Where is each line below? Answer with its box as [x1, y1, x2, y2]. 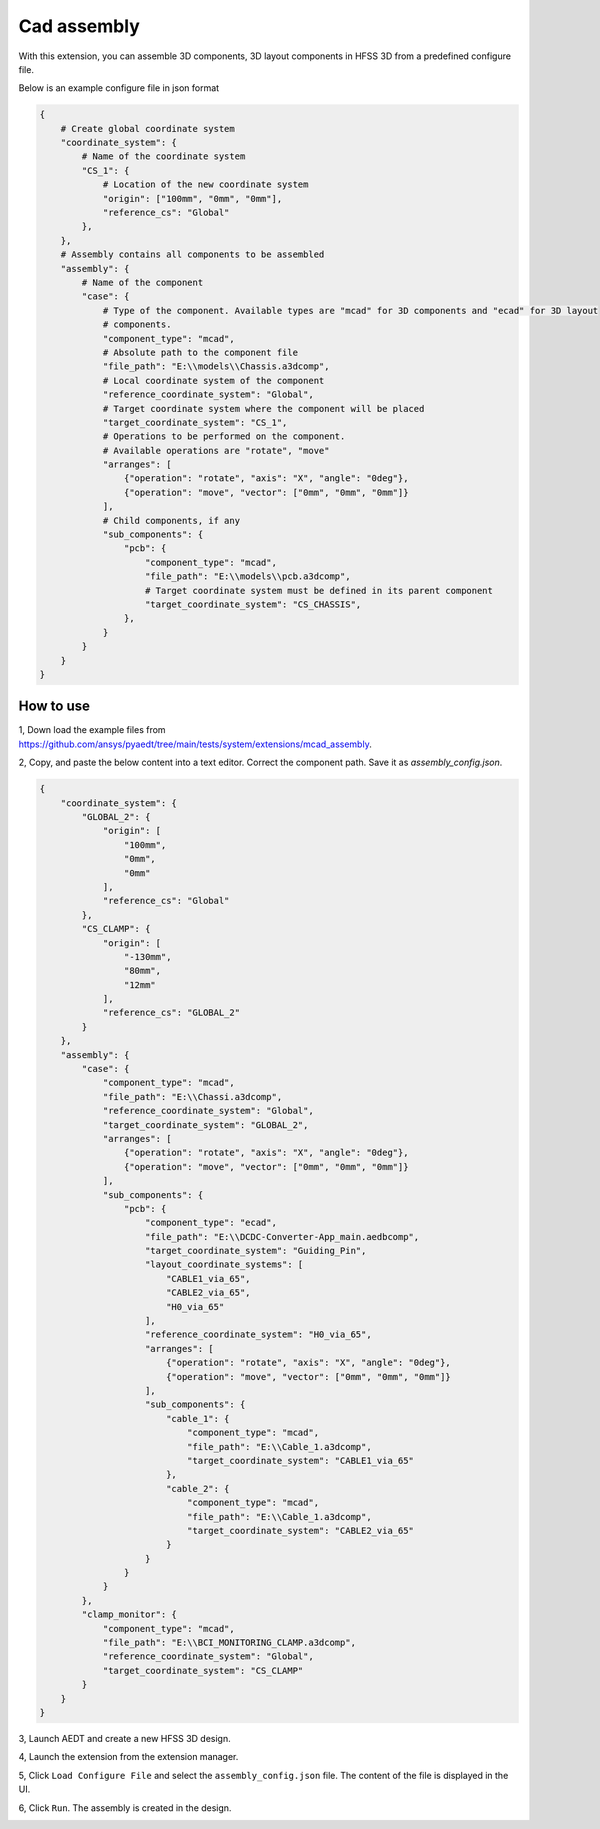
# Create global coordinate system [60, 123, 235, 134]
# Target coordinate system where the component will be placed [102, 403, 425, 414]
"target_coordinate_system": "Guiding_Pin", [145, 1245, 367, 1257]
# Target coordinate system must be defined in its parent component [145, 585, 494, 596]
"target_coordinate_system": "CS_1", [102, 416, 288, 428]
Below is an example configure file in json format [18, 82, 220, 94]
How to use [18, 698, 90, 715]
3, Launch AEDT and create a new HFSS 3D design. [18, 1732, 232, 1744]
